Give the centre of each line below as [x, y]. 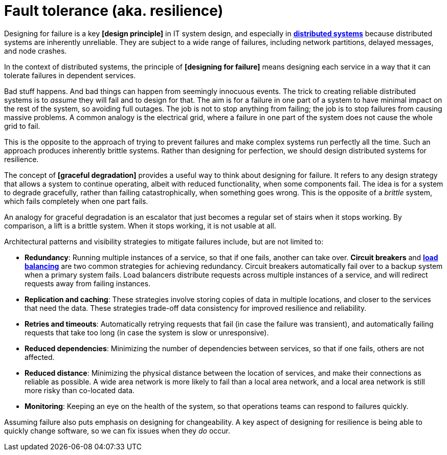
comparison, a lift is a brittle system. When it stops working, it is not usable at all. [140, 225]
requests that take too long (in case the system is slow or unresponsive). [147, 332]
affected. [40, 357]
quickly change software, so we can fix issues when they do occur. [117, 430]
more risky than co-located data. [80, 390]
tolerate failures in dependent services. [70, 75]
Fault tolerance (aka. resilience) [114, 11]
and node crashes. [36, 51]
